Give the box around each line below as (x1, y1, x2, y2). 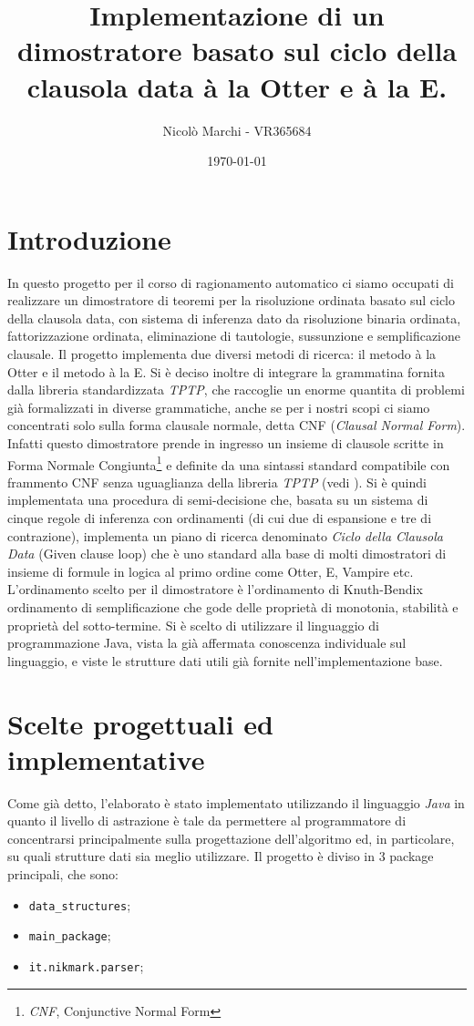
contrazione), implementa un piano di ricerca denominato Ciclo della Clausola (7, 526, 443, 545)
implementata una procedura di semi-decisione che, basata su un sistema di (7, 490, 428, 509)
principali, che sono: (7, 865, 118, 884)
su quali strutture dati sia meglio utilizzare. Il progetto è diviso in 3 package (7, 846, 434, 866)
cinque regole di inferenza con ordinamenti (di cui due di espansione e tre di (7, 508, 432, 527)
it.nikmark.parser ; (28, 956, 144, 975)
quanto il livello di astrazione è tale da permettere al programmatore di (7, 811, 407, 830)
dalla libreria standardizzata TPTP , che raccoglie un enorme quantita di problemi (7, 380, 465, 399)
